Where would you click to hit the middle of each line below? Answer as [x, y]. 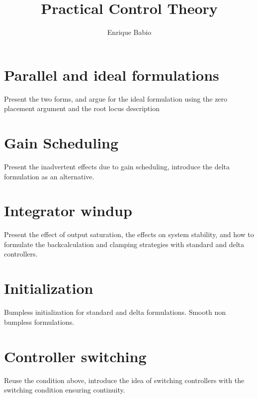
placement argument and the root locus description [82, 108]
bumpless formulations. [39, 322]
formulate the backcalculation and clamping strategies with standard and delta [124, 244]
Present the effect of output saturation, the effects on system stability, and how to [129, 234]
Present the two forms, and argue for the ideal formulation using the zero [116, 98]
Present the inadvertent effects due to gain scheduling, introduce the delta [117, 166]
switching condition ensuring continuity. [65, 390]
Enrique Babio [129, 32]
